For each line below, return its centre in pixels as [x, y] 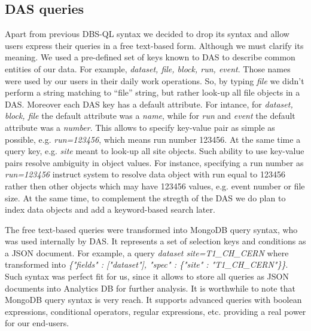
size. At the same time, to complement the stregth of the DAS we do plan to [145, 197]
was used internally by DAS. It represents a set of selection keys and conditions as [155, 241]
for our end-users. [37, 323]
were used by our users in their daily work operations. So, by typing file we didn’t [155, 80]
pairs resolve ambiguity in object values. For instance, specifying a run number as [154, 162]
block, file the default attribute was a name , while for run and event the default [150, 116]
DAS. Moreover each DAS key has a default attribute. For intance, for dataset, [149, 104]
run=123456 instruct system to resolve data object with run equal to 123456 [145, 174]
